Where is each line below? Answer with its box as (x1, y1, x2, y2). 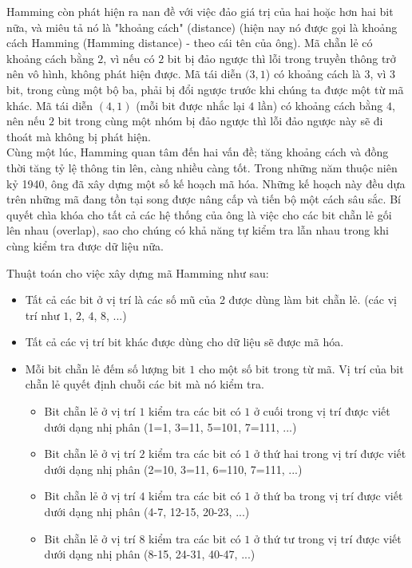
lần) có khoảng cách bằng (258, 97, 383, 113)
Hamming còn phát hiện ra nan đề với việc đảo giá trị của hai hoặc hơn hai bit (6, 3, 394, 19)
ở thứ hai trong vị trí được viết (253, 445, 406, 462)
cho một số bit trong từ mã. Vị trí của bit (198, 360, 404, 377)
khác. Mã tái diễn (6, 97, 93, 113)
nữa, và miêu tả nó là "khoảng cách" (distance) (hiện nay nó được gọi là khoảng (6, 18, 398, 35)
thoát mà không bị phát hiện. (6, 128, 151, 144)
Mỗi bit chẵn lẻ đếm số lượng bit (25, 360, 186, 377)
